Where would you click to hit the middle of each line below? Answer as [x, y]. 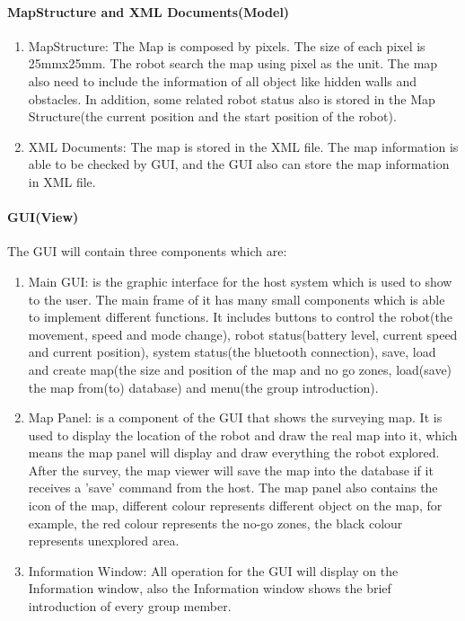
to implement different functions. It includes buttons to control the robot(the [240, 317]
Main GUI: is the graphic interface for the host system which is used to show [240, 281]
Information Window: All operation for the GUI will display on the [213, 570]
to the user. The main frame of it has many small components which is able [237, 299]
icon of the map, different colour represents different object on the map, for [235, 506]
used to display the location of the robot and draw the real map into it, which [243, 435]
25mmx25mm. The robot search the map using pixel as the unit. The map [233, 63]
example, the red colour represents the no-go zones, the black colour [215, 523]
